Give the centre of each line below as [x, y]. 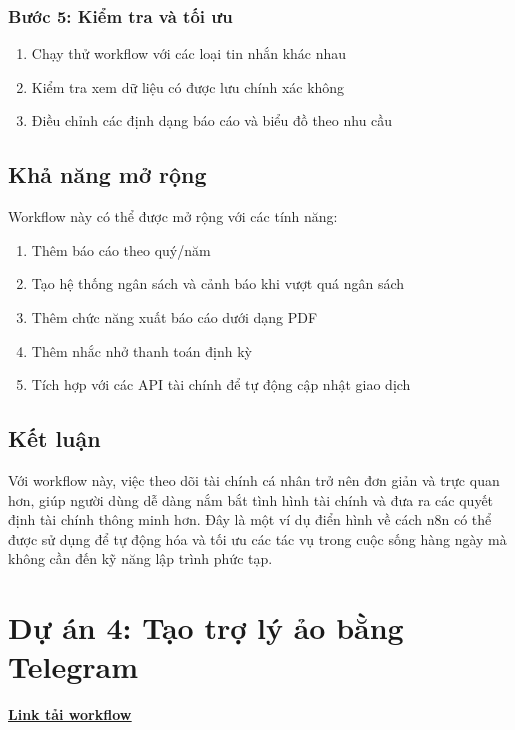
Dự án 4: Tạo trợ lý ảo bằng [206, 627]
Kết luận [54, 438]
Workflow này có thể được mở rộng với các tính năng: [173, 216]
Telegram [73, 666]
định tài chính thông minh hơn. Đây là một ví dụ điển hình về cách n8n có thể [250, 519]
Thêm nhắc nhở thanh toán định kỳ [141, 350]
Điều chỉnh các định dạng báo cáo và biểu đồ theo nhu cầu [212, 120]
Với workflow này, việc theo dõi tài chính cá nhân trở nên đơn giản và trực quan [254, 479]
